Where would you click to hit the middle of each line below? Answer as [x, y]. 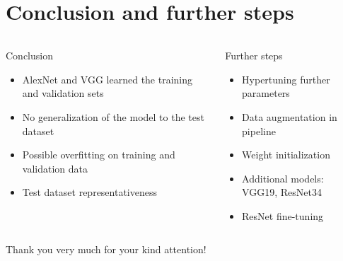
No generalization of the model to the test [113, 116]
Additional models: [283, 178]
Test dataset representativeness [90, 192]
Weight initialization [286, 155]
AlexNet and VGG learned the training [107, 79]
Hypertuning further [286, 79]
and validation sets [63, 93]
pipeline [259, 130]
